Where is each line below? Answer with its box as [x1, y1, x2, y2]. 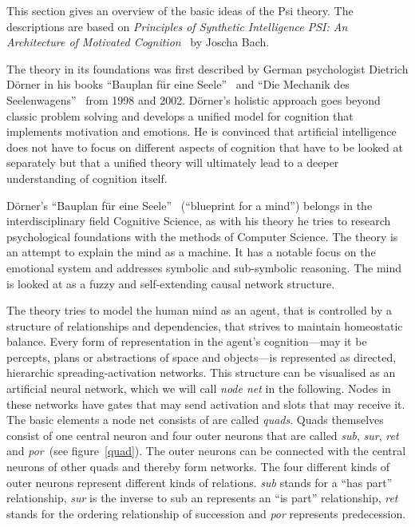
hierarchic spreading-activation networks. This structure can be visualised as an [6, 364, 396, 381]
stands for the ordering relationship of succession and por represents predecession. [6, 505, 406, 521]
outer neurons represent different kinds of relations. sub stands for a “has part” [6, 474, 393, 490]
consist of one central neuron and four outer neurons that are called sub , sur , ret [6, 426, 399, 443]
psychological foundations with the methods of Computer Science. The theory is [6, 228, 398, 244]
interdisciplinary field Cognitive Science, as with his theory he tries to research [6, 212, 391, 229]
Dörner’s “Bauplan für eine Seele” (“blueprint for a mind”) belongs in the [6, 196, 373, 213]
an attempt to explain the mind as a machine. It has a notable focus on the [6, 244, 376, 260]
